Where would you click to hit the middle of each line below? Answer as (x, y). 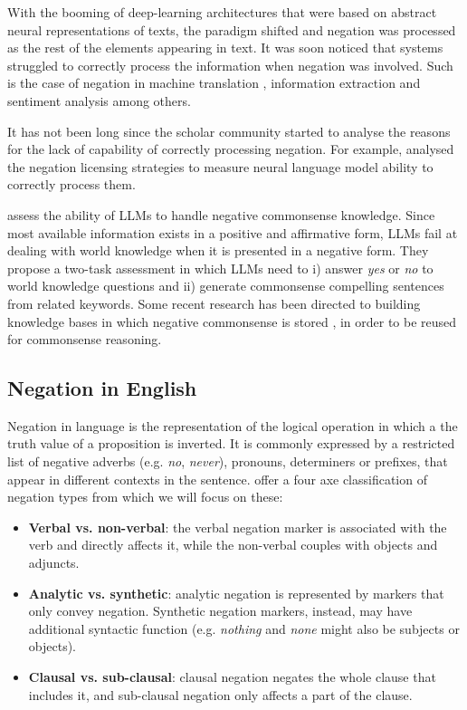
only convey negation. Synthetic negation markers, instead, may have (220, 611)
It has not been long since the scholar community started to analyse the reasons (229, 131)
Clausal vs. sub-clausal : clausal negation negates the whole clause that (232, 677)
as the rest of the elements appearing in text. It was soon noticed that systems (225, 48)
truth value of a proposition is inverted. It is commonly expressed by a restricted (231, 443)
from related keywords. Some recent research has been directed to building (214, 303)
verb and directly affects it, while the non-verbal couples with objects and (233, 545)
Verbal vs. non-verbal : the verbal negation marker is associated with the (238, 527)
